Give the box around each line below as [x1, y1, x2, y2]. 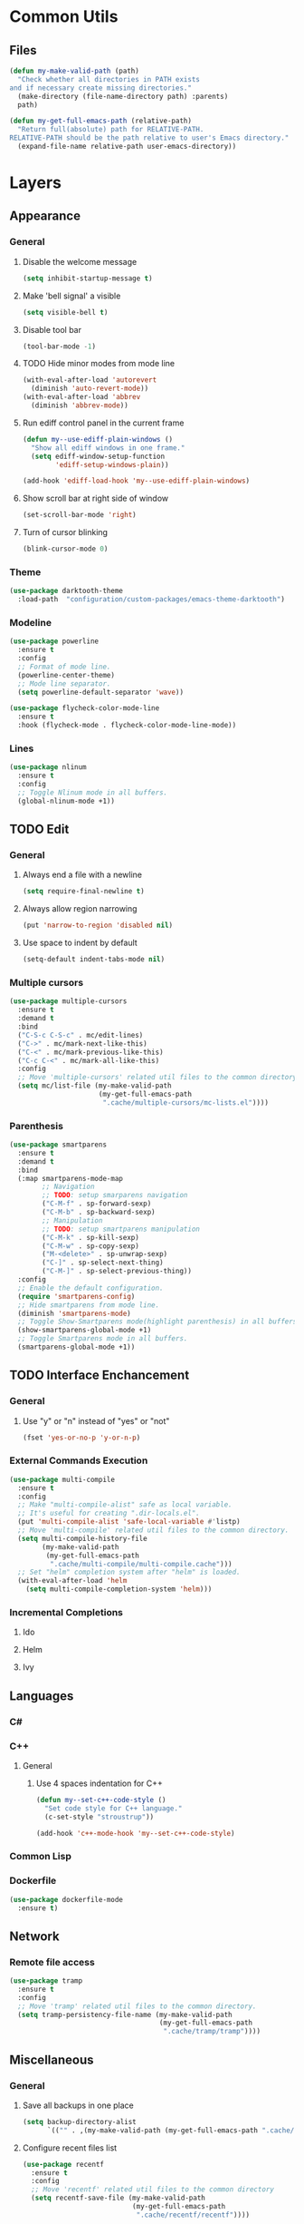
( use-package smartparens [9, 1140, 107, 1149]
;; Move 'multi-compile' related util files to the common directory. [17, 1526, 290, 1535]
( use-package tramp [9, 1976, 83, 1985]
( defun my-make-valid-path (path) [9, 66, 140, 75]
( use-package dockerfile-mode [9, 1895, 124, 1904]
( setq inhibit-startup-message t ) [22, 274, 153, 283]
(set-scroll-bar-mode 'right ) [22, 511, 138, 520]
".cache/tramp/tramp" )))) [163, 2027, 261, 2036]
